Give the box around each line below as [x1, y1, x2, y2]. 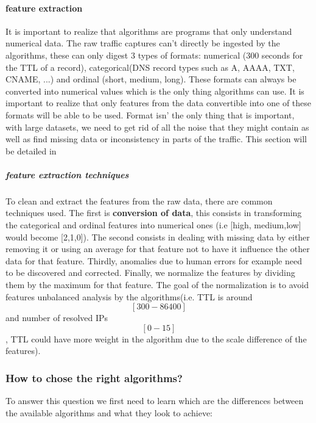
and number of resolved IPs [5, 311, 108, 324]
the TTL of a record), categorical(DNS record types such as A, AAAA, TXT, [5, 60, 295, 73]
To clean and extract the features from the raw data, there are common [5, 194, 273, 207]
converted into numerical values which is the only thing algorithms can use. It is [5, 84, 304, 97]
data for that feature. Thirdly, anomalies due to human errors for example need [5, 254, 302, 267]
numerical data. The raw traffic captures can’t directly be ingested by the [5, 37, 280, 49]
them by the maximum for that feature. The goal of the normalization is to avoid [5, 278, 309, 291]
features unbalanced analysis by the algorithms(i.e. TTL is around [5, 290, 253, 303]
